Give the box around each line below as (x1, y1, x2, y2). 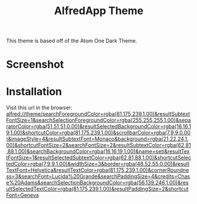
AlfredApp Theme (54, 4, 144, 18)
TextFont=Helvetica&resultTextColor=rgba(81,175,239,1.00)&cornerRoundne (6, 166, 189, 174)
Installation (6, 85, 62, 98)
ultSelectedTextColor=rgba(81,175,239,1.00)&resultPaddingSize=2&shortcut (6, 185, 189, 192)
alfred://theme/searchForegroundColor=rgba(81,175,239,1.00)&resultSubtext (6, 111, 191, 118)
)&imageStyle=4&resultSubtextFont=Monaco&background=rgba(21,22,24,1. (6, 135, 189, 142)
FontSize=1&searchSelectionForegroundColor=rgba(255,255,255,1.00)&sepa (6, 116, 191, 124)
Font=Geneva (6, 192, 39, 199)
